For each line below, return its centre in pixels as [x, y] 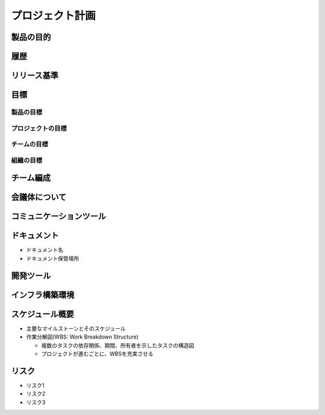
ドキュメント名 [45, 250]
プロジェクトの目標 [39, 128]
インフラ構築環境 [43, 295]
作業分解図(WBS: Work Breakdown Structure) [82, 337]
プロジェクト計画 [54, 16]
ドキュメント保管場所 [53, 258]
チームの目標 [29, 145]
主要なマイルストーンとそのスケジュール [76, 328]
